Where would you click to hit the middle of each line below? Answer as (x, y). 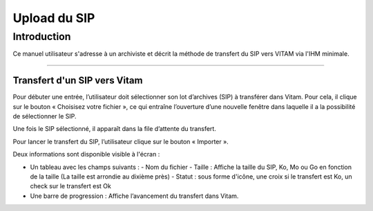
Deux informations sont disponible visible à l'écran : (86, 154)
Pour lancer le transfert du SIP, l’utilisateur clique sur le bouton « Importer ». (121, 141)
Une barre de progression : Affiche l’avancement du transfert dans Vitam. (134, 196)
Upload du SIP (54, 18)
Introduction (42, 37)
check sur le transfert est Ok (71, 186)
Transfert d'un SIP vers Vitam (78, 80)
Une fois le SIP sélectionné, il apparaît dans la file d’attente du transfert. (115, 129)
